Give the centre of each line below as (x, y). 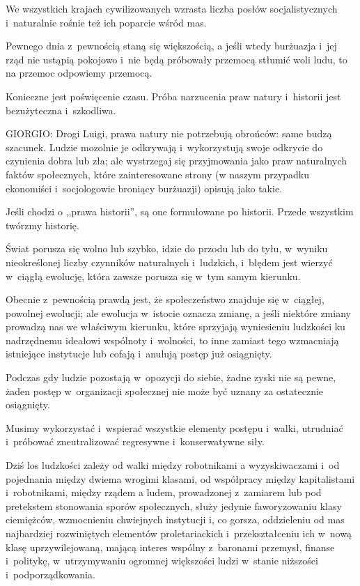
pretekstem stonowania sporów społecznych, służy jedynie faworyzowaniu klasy (174, 506)
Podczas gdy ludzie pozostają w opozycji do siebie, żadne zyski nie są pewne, (171, 377)
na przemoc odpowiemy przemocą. (79, 73)
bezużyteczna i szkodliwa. (61, 110)
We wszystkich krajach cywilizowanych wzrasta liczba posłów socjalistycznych (172, 8)
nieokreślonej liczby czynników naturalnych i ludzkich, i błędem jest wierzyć (169, 262)
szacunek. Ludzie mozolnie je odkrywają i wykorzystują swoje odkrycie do (164, 147)
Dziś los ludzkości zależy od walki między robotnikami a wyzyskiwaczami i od (173, 465)
